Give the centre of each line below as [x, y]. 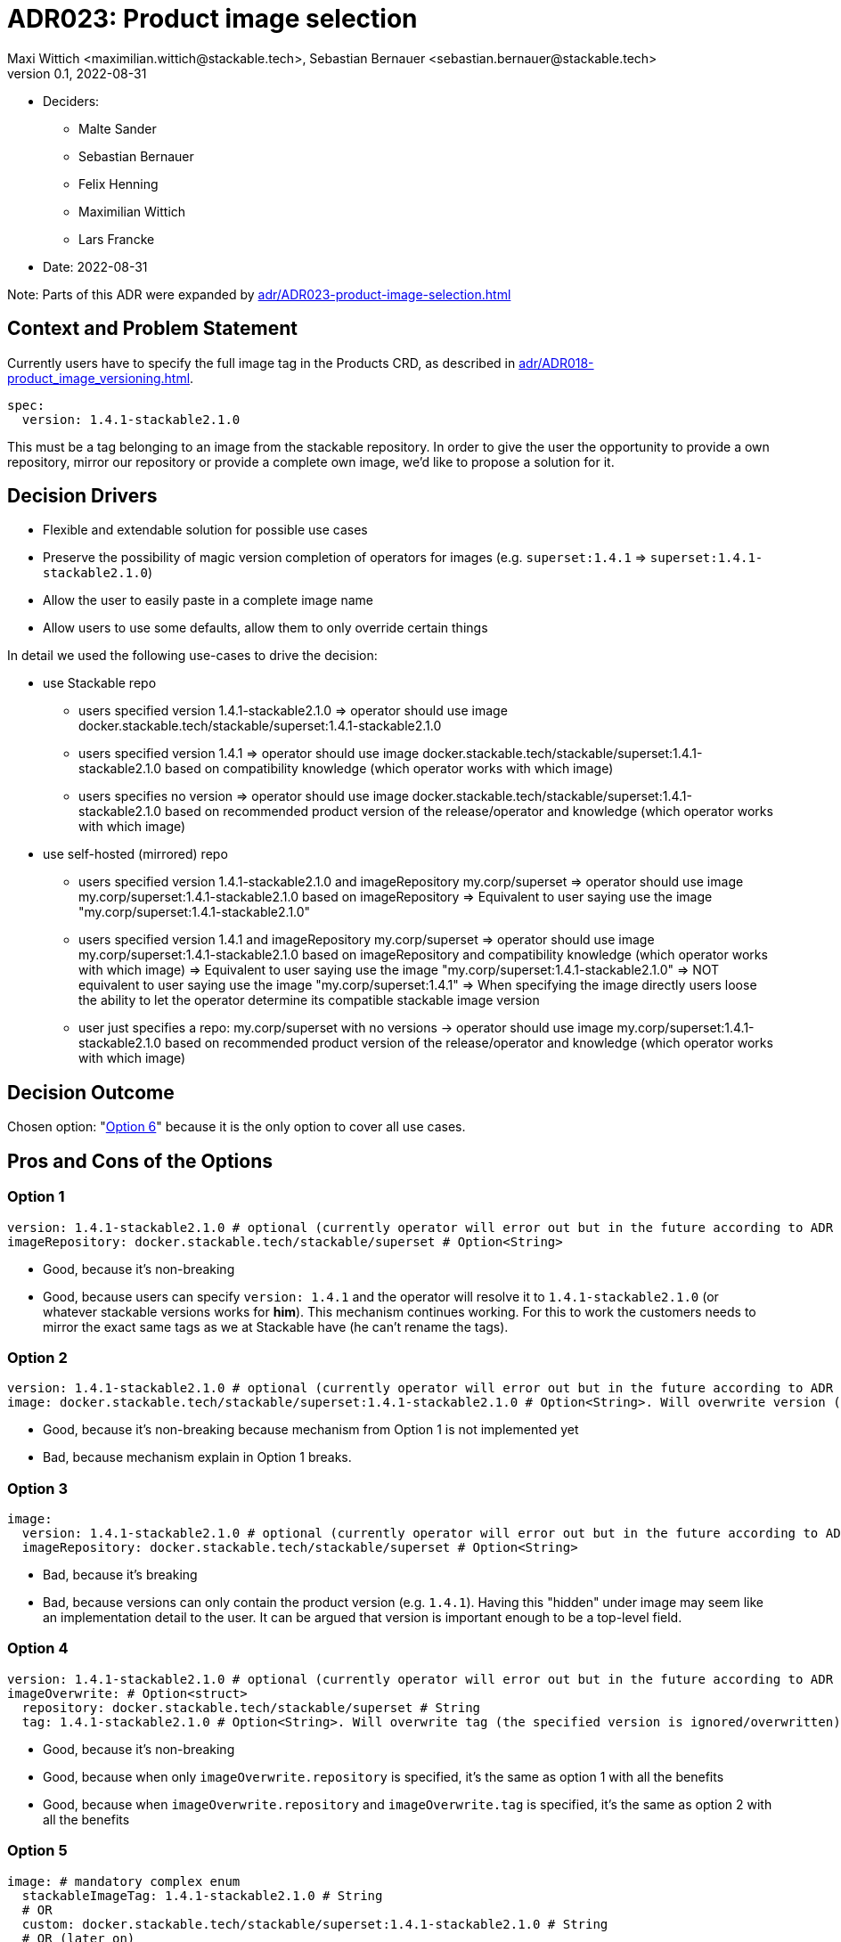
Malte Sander [118, 128]
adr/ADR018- [556, 363]
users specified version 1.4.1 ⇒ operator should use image [249, 754]
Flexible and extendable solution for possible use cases [205, 530]
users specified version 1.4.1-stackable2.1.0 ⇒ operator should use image [293, 711]
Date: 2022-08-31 [95, 266]
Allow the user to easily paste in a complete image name [208, 600]
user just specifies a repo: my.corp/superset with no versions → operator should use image [346, 1028]
